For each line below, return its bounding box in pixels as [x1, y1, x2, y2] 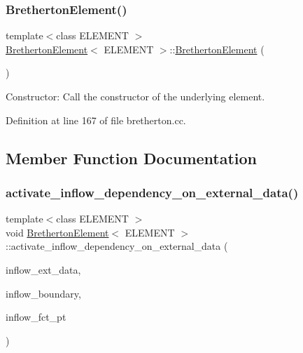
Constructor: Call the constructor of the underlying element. [6, 89, 265, 103]
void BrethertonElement [6, 225, 109, 239]
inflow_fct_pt [6, 309, 66, 324]
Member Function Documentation [6, 147, 258, 168]
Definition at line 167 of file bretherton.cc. [6, 112, 186, 127]
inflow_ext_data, [6, 262, 81, 277]
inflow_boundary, [6, 286, 81, 300]
